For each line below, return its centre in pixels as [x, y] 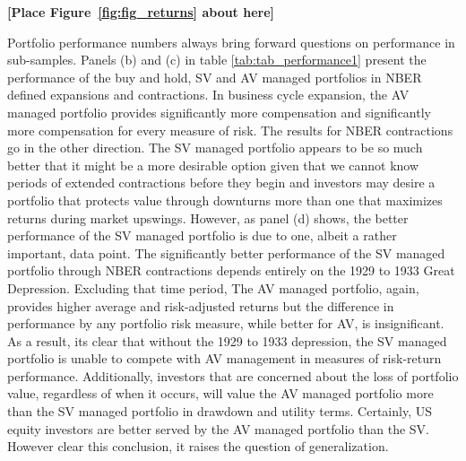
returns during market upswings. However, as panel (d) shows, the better [208, 217]
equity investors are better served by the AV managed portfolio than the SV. [218, 428]
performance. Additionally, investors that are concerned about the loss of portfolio [233, 375]
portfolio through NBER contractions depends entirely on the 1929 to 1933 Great [231, 270]
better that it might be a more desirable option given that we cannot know [213, 165]
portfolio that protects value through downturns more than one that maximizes [225, 200]
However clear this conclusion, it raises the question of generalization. [198, 446]
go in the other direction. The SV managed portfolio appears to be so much [215, 148]
